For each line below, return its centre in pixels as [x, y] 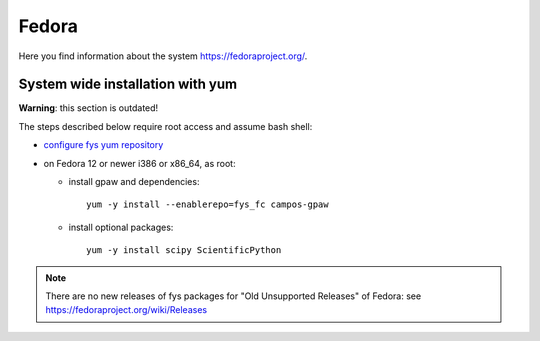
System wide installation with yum [128, 84]
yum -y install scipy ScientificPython [184, 250]
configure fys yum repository [103, 145]
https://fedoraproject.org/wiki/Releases [126, 310]
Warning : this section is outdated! [88, 108]
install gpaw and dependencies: [134, 182]
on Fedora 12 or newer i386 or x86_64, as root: [139, 163]
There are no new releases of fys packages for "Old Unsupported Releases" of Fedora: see [233, 296]
